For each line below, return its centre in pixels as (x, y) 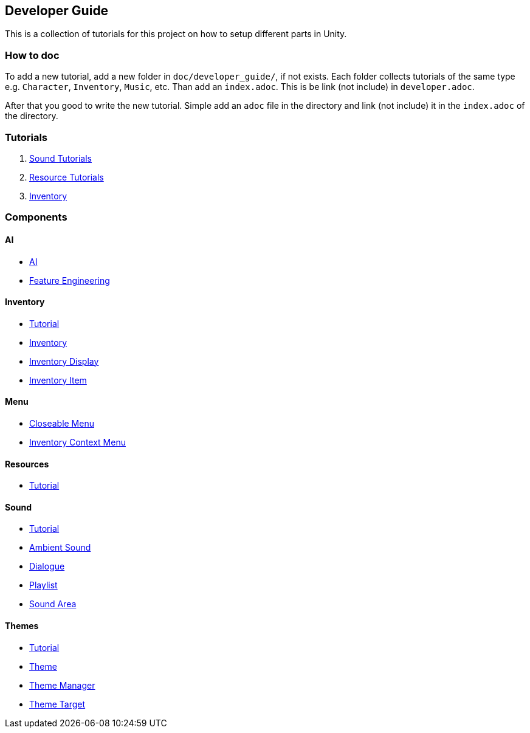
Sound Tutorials (60, 158)
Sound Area (53, 604)
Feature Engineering (70, 280)
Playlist (43, 585)
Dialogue (47, 566)
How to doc (32, 55)
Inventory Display (64, 361)
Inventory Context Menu (77, 442)
